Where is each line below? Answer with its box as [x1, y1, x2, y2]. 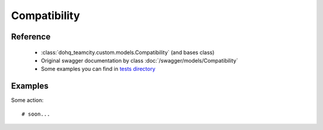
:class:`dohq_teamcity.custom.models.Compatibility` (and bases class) [41, 48, 215, 56]
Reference [11, 32, 51, 42]
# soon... [22, 110, 50, 117]
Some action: [11, 97, 44, 104]
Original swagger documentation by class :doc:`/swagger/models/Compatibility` [41, 57, 239, 64]
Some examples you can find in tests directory [41, 66, 156, 73]
